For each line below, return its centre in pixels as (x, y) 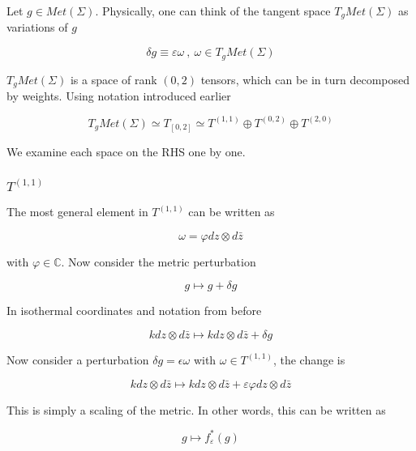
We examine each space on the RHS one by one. (126, 151)
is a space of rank (114, 79)
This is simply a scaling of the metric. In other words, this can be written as (196, 409)
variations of (37, 27)
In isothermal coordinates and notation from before (134, 311)
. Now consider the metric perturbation (159, 261)
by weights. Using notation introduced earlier (119, 95)
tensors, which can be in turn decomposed (305, 79)
